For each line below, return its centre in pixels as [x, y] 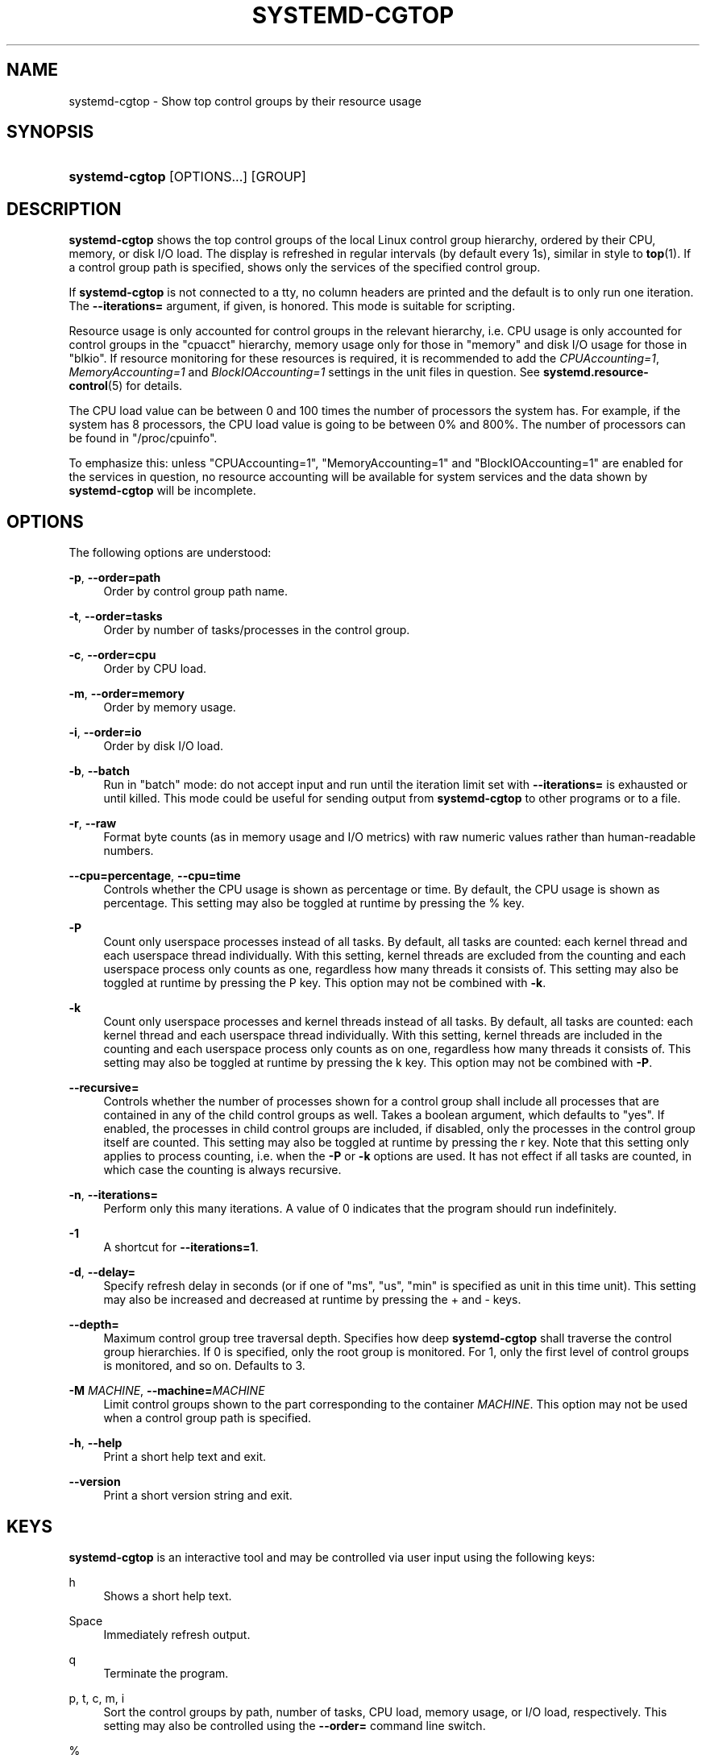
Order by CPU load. [155, 669]
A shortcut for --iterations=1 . [181, 1247]
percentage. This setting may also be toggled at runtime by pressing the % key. [314, 903]
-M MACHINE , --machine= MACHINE [167, 1391]
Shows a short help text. [168, 1595]
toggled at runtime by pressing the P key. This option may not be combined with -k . [325, 983]
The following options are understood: [170, 553]
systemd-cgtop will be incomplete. [162, 491]
